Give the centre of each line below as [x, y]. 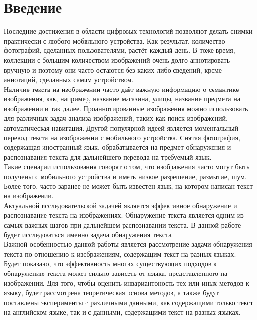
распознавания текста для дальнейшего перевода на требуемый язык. [108, 157]
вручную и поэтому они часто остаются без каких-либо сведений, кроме [113, 69]
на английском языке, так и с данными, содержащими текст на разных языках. [122, 312]
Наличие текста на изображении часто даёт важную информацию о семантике [122, 89]
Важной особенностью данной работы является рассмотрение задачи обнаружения [128, 244]
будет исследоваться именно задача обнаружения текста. [89, 234]
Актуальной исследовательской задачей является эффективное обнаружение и [121, 205]
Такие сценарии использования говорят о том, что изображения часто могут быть [127, 166]
